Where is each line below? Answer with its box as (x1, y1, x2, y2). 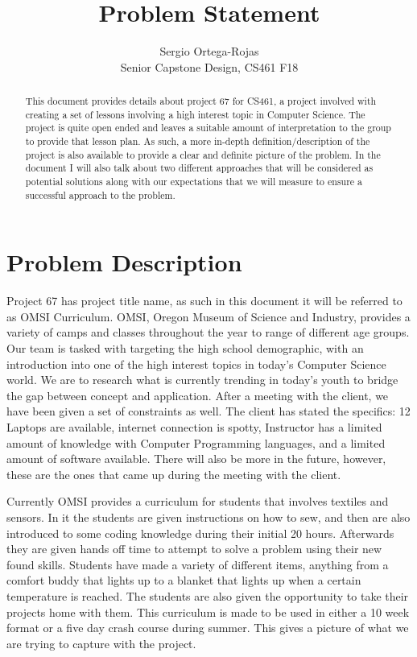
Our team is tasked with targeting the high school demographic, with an (6, 340, 364, 357)
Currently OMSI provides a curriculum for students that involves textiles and (6, 493, 389, 510)
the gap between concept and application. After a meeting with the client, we (6, 386, 389, 403)
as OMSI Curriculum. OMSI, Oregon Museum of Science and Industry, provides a (6, 308, 411, 324)
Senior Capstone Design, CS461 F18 (120, 58, 299, 75)
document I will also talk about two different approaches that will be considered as (25, 161, 374, 175)
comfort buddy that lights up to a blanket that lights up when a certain (6, 572, 361, 589)
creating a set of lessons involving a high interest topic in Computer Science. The (25, 107, 365, 121)
